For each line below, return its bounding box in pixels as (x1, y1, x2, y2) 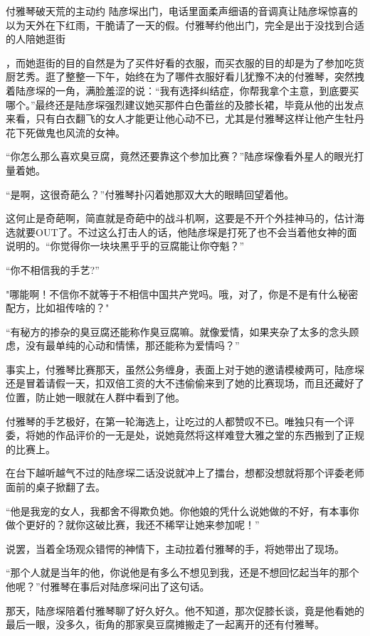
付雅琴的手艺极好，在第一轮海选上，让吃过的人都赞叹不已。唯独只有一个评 (6, 413, 354, 428)
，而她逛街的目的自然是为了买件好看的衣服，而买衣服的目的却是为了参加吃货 (6, 55, 364, 70)
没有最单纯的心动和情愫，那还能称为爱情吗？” (25, 338, 240, 353)
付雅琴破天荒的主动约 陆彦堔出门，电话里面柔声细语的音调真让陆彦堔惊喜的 (6, 4, 358, 18)
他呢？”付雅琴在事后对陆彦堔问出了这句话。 (6, 579, 210, 593)
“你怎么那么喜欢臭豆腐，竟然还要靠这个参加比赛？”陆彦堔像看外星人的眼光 (6, 149, 354, 164)
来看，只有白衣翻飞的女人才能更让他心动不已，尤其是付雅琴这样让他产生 (6, 111, 344, 126)
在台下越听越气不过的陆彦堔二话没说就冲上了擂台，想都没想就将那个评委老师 (6, 465, 364, 480)
